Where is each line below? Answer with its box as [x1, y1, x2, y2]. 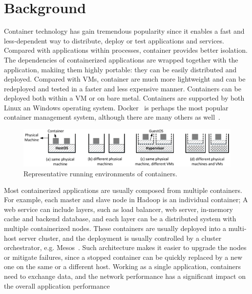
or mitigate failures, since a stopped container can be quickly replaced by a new [4, 252, 243, 262]
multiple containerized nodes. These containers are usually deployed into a [4, 223, 227, 233]
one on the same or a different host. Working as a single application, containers [4, 261, 241, 272]
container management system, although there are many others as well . [4, 112, 220, 122]
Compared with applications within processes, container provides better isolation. [4, 45, 248, 55]
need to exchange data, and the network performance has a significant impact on [4, 271, 246, 281]
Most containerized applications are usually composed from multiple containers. [4, 185, 242, 195]
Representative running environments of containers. [23, 168, 177, 179]
